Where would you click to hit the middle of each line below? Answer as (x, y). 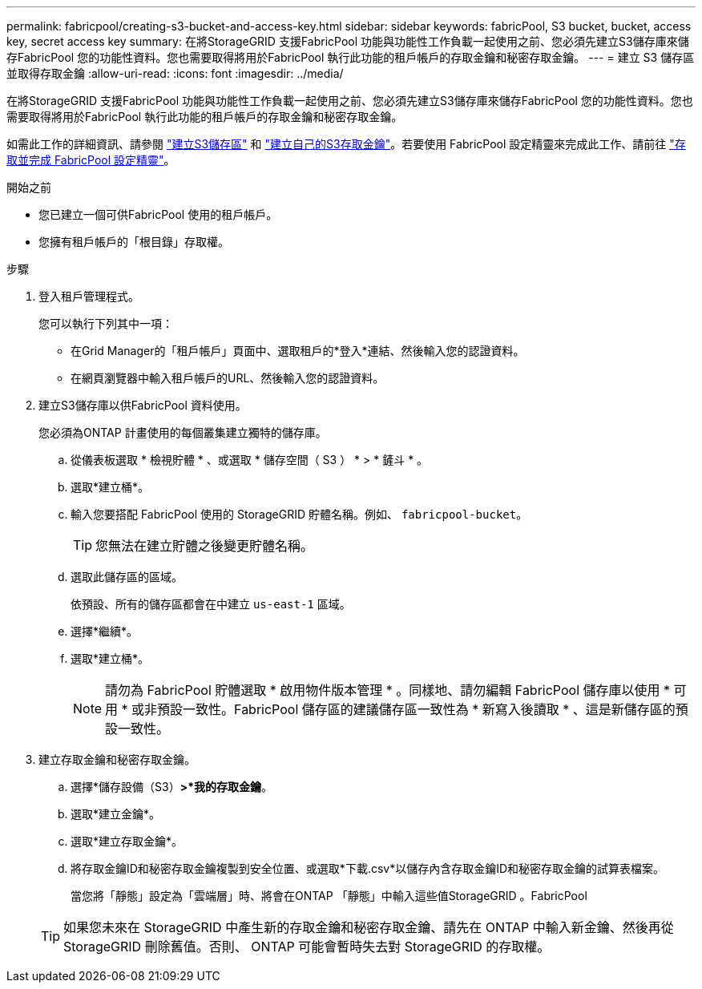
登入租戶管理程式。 (89, 296)
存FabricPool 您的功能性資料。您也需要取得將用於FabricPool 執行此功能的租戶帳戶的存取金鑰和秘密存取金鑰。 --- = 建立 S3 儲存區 (351, 57)
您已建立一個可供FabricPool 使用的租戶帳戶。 (158, 214)
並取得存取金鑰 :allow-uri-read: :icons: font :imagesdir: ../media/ (175, 73)
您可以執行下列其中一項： (106, 323)
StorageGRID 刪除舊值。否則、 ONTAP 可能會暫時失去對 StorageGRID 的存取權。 (307, 947)
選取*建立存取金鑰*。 (127, 841)
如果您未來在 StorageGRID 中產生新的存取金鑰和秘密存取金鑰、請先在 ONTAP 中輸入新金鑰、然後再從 (369, 927)
